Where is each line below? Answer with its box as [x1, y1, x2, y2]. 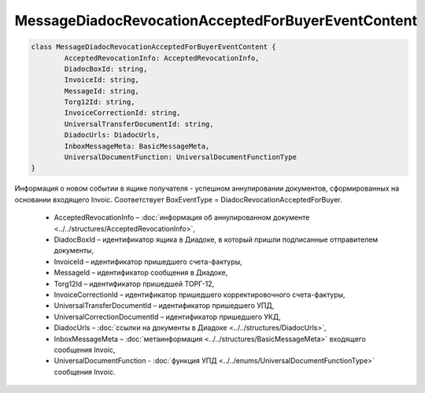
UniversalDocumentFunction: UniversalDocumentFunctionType [64, 153, 297, 161]
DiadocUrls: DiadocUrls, [64, 131, 161, 139]
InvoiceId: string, [64, 76, 139, 84]
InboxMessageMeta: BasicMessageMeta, [64, 142, 210, 150]
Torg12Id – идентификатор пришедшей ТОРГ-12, [54, 279, 215, 288]
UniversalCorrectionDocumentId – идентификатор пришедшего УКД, [54, 312, 281, 321]
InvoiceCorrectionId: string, [64, 109, 181, 117]
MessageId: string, [64, 87, 139, 95]
